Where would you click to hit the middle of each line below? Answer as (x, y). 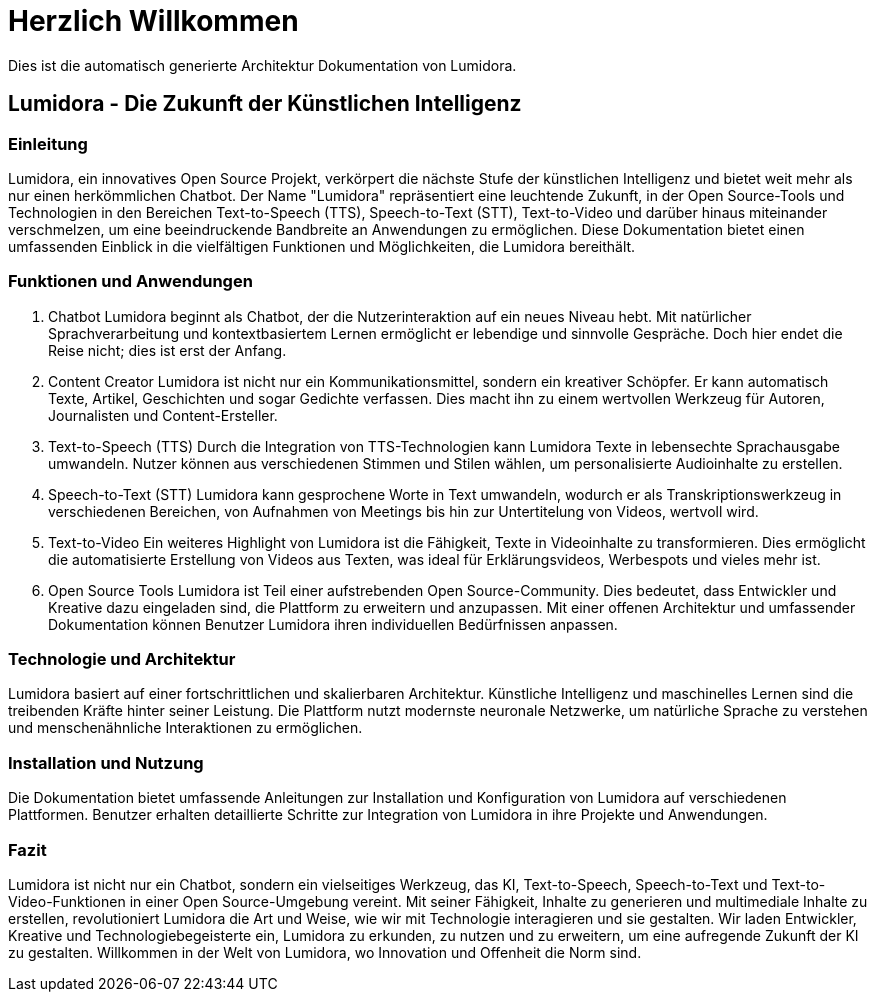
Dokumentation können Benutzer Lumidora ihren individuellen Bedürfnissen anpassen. (333, 624)
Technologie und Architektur (122, 659)
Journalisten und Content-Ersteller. (163, 415)
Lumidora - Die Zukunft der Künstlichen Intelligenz (265, 104)
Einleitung (48, 143)
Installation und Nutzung (106, 762)
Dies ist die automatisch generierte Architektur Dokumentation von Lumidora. (262, 65)
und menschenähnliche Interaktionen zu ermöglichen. (185, 728)
